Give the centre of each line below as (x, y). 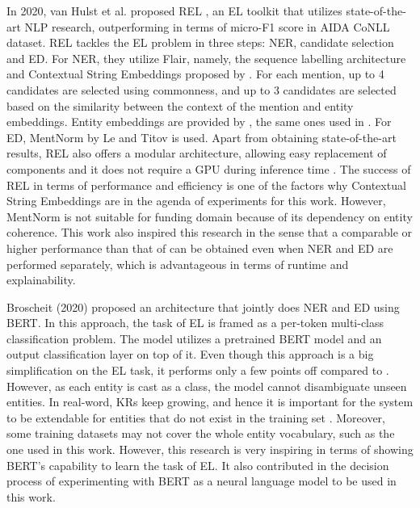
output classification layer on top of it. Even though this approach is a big (190, 354)
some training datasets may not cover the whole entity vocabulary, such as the (201, 433)
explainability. (41, 280)
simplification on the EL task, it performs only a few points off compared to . (198, 370)
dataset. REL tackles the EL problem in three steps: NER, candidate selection (200, 42)
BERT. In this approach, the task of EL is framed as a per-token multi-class (195, 323)
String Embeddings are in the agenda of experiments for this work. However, (196, 201)
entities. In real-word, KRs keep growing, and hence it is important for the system (210, 402)
